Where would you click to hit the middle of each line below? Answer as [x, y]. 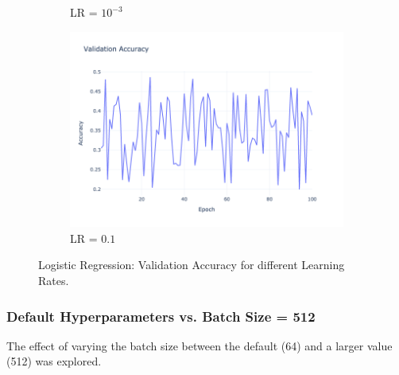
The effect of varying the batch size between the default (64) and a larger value [199, 345]
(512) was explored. [54, 361]
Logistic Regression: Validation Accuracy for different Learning [192, 265]
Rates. [54, 281]
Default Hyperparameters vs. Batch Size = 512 [161, 316]
